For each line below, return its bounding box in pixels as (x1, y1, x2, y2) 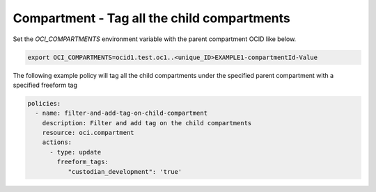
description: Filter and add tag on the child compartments (42, 119, 252, 127)
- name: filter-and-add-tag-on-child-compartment (35, 109, 208, 118)
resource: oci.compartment (42, 129, 135, 137)
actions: (42, 138, 72, 146)
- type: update (49, 148, 102, 156)
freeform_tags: (56, 158, 109, 166)
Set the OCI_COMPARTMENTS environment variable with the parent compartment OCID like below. (13, 35, 297, 43)
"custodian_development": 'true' (68, 168, 182, 175)
